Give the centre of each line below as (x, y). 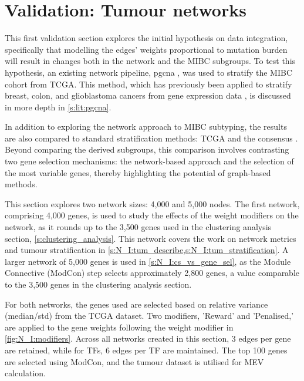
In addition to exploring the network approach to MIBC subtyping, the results (146, 127)
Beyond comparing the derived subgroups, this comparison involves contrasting (147, 149)
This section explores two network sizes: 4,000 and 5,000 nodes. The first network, (152, 203)
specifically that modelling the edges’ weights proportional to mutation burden (146, 49)
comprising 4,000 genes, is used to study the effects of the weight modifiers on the (152, 215)
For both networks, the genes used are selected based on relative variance (136, 304)
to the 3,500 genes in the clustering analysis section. (98, 284)
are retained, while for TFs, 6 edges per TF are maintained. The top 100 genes (146, 350)
